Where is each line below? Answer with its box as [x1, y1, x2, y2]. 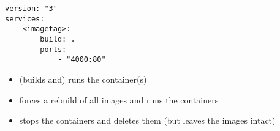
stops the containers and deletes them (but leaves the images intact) [19, 114, 276, 127]
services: [5, 14, 45, 23]
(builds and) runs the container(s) [19, 72, 147, 85]
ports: [40, 45, 67, 54]
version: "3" [5, 4, 58, 13]
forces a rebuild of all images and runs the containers [19, 93, 219, 106]
